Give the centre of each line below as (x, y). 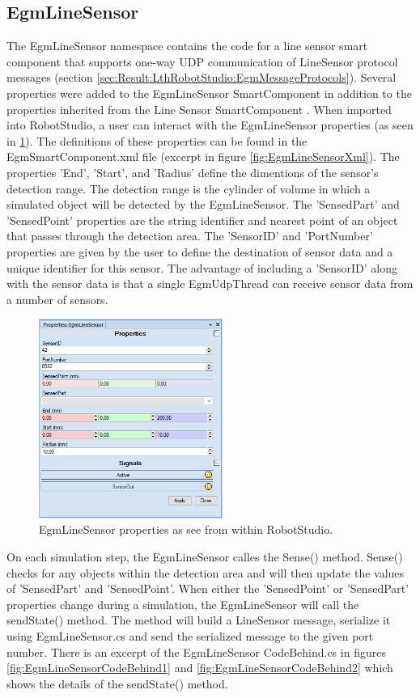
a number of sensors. (57, 299)
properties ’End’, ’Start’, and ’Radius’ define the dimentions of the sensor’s (193, 172)
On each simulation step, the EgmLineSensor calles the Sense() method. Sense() (205, 557)
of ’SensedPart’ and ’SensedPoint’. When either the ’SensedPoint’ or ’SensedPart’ (208, 588)
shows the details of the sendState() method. (117, 683)
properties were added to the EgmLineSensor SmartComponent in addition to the (209, 93)
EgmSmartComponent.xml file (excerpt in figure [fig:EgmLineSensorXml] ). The (203, 157)
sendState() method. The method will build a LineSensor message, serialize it (199, 620)
